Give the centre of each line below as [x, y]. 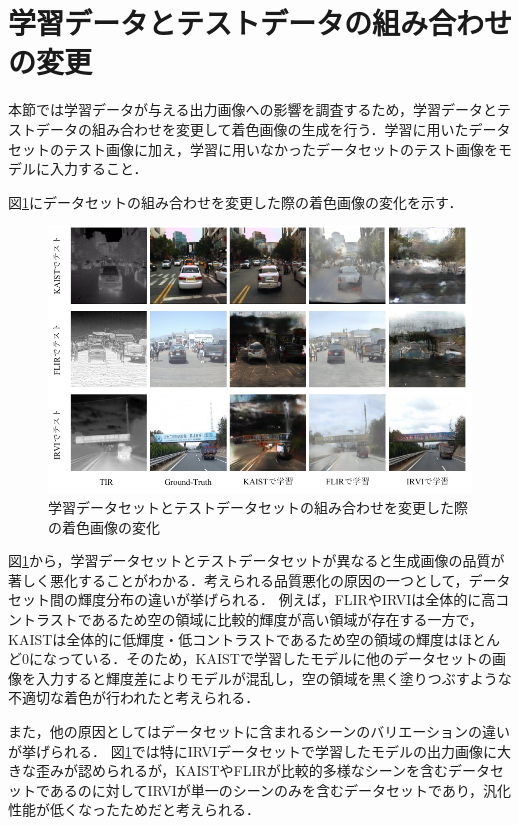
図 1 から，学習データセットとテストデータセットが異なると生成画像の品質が [256, 560]
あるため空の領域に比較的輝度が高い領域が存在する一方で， [287, 618]
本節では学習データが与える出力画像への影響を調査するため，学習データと [252, 109]
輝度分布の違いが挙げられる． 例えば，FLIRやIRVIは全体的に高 [286, 599]
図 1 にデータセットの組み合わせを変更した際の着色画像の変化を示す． [235, 201]
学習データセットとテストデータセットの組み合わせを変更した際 [258, 507]
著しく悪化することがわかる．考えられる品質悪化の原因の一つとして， [238, 579]
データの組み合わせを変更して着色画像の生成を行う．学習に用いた [252, 128]
